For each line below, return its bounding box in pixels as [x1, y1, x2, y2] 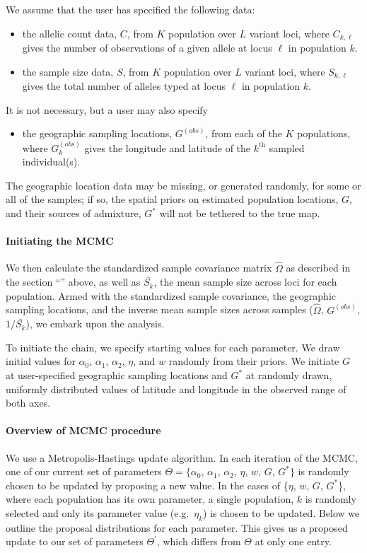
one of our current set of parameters [6, 464, 162, 479]
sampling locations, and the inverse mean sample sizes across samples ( [6, 302, 313, 317]
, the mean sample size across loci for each [153, 274, 337, 289]
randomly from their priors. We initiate [168, 354, 339, 368]
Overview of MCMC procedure [6, 423, 161, 438]
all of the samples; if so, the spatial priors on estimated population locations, [6, 192, 339, 206]
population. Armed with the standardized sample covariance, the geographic [6, 288, 336, 303]
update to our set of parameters [6, 534, 144, 549]
